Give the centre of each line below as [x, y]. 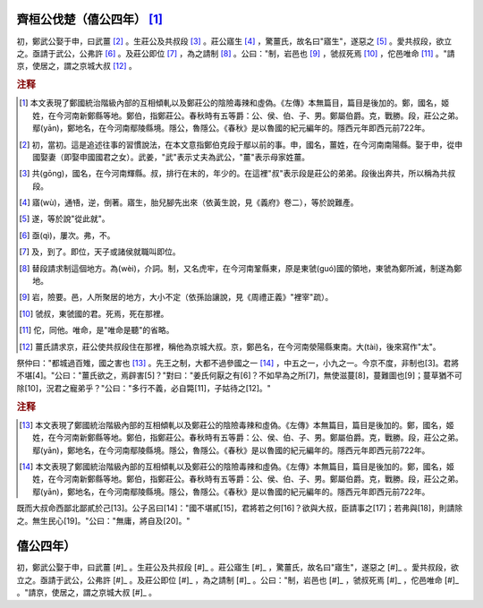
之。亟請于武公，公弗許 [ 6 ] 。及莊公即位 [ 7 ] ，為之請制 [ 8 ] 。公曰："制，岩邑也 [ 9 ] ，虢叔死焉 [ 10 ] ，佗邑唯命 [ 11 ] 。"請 [236, 53]
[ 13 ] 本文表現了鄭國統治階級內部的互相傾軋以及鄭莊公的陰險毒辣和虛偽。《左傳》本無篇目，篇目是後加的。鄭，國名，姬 [237, 424]
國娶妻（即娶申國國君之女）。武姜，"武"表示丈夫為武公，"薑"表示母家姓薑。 [171, 157]
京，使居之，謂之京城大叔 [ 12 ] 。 [77, 66]
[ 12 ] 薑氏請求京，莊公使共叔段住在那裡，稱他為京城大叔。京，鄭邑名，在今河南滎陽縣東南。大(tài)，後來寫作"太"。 [230, 347]
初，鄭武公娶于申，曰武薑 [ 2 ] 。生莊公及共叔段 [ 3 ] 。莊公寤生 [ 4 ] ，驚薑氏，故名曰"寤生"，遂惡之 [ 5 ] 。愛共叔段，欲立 [234, 41]
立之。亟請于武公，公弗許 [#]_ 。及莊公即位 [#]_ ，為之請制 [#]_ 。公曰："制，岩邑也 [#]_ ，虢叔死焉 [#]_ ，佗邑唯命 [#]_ [238, 580]
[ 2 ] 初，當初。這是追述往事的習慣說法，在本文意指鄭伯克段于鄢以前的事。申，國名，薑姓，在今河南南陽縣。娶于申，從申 [241, 144]
